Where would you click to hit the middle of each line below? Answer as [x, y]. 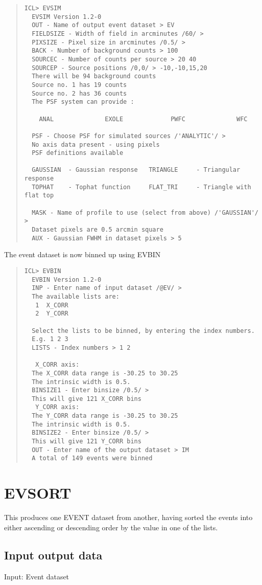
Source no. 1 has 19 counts [79, 85]
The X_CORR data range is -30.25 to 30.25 [105, 373]
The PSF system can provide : [83, 102]
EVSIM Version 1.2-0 [67, 17]
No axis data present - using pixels [96, 144]
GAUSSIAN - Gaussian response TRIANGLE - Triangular [136, 170]
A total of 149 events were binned [92, 458]
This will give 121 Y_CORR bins [87, 442]
